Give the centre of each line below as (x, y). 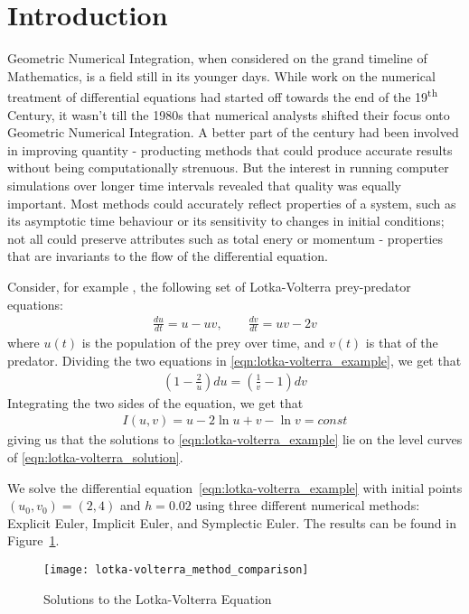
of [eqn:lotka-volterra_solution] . (95, 456)
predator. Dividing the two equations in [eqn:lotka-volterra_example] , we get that (234, 361)
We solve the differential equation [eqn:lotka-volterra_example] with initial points (235, 487)
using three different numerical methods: (308, 505)
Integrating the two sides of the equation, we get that (155, 402)
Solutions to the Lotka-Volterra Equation (158, 598)
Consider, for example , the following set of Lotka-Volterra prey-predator (209, 286)
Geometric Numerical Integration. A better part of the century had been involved (233, 132)
